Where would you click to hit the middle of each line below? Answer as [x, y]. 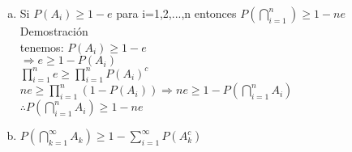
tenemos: [42, 46]
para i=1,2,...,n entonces [176, 13]
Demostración [54, 31]
